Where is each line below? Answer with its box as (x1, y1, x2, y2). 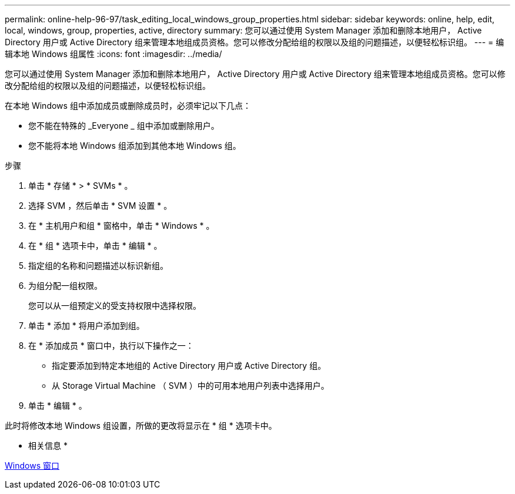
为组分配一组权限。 (28, 281, 102, 291)
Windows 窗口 (5, 460, 59, 470)
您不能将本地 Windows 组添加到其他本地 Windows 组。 (28, 141, 241, 151)
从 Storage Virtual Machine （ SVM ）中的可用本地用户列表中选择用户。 (52, 380, 329, 390)
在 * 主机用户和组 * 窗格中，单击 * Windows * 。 (28, 221, 215, 231)
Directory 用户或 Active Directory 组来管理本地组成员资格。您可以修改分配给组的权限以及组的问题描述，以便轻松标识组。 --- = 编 (5, 37, 504, 47)
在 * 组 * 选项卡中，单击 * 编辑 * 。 (28, 241, 162, 251)
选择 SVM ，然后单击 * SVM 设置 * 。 (28, 201, 172, 211)
